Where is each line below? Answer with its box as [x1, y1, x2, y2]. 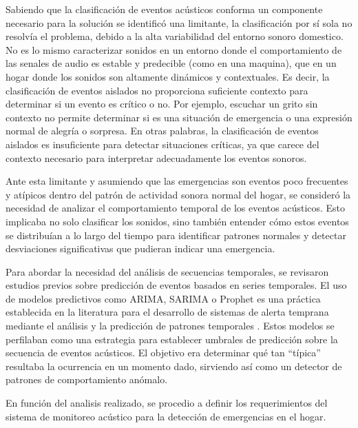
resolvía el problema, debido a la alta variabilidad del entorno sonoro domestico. [6, 29, 344, 43]
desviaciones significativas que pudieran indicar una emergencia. [6, 241, 275, 256]
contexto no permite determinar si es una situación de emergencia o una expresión [6, 110, 352, 124]
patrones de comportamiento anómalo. [6, 372, 168, 387]
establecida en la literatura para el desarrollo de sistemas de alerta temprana [6, 305, 329, 319]
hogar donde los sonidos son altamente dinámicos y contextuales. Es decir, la [6, 69, 330, 83]
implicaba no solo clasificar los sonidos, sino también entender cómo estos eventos [6, 214, 349, 228]
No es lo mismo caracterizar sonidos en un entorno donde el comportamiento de [6, 42, 342, 57]
